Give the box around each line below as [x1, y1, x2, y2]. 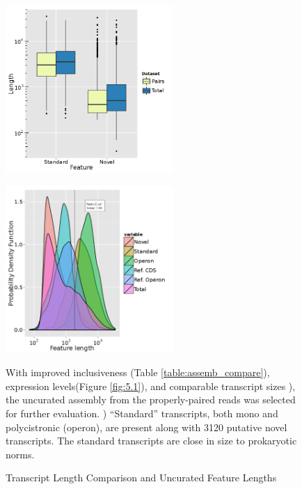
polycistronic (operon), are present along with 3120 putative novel [6, 419, 287, 434]
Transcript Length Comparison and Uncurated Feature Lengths [6, 470, 277, 485]
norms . [6, 447, 35, 461]
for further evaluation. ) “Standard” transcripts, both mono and [6, 405, 278, 420]
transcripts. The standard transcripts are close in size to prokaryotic [6, 433, 297, 448]
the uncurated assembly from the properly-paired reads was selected [6, 392, 296, 407]
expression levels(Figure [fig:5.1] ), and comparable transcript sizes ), [6, 378, 296, 393]
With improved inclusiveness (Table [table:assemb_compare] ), [6, 365, 270, 380]
